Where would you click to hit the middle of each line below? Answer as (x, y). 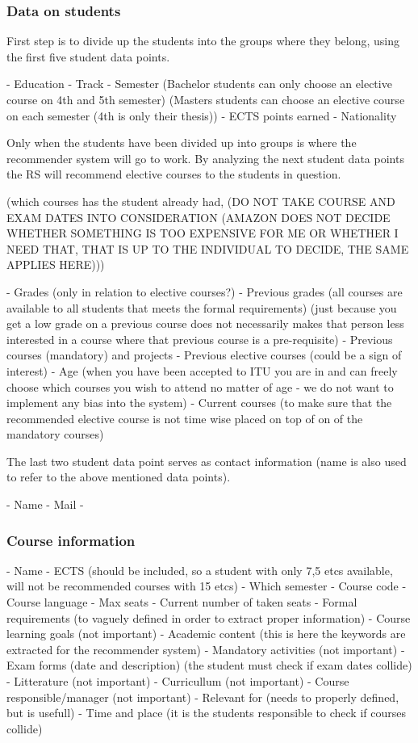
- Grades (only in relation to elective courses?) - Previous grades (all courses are (205, 291)
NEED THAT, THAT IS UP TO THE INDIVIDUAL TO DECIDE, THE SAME (208, 248)
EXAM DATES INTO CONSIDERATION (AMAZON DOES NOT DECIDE (199, 217)
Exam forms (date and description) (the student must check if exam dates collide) (209, 665)
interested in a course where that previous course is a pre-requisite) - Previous (200, 339)
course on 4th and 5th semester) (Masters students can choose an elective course (206, 99)
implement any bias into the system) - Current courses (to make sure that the (199, 403)
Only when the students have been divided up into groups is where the (182, 143)
